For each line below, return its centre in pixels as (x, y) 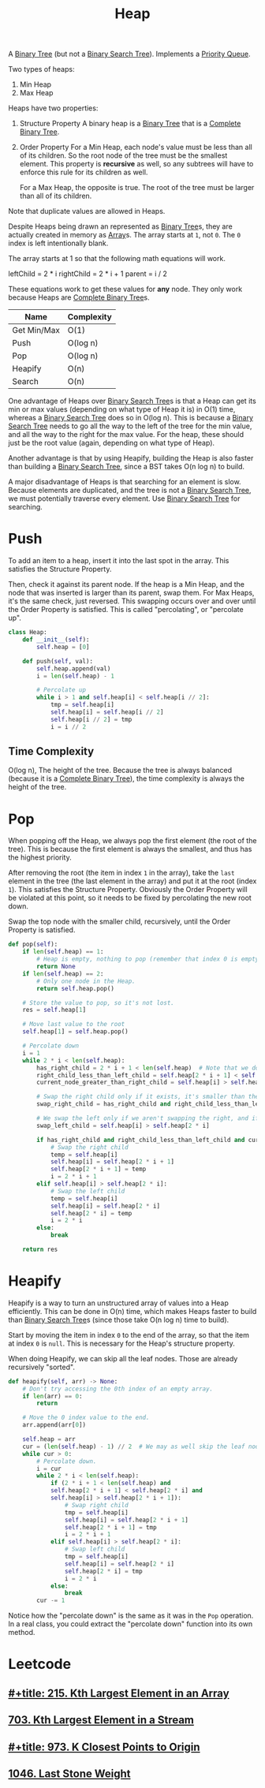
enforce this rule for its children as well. (84, 172)
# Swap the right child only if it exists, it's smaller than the (148, 1097)
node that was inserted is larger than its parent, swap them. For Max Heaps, (131, 593)
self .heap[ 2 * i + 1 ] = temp (98, 1169)
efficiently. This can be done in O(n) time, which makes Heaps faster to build (132, 1311)
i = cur (49, 1469)
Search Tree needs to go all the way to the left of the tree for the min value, (130, 426)
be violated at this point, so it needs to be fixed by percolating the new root (130, 898)
